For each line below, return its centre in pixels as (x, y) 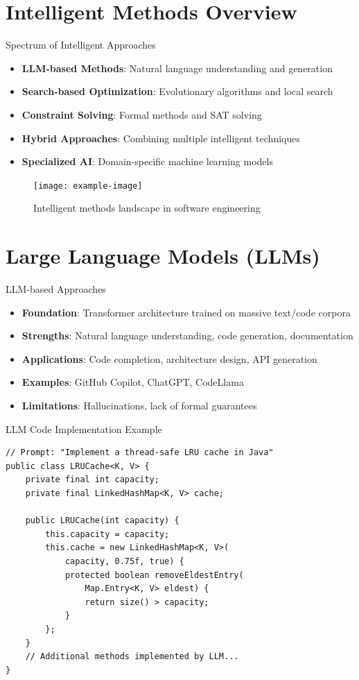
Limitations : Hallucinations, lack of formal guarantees (139, 406)
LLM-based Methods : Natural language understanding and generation (177, 68)
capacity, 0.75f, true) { (124, 561)
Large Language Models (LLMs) (163, 256)
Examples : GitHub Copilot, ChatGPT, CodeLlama (133, 382)
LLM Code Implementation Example (84, 428)
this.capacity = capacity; (107, 534)
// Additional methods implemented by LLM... (132, 657)
